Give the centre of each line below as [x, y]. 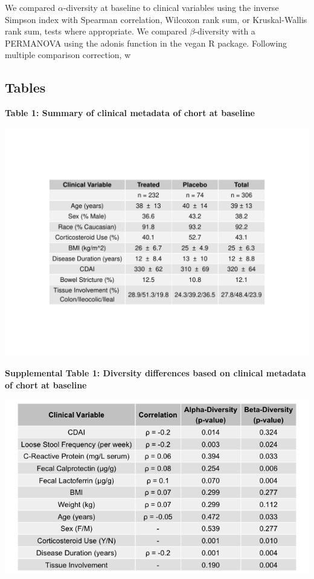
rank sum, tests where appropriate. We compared [96, 31]
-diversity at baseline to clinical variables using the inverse [171, 7]
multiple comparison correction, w [68, 55]
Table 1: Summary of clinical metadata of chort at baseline [130, 113]
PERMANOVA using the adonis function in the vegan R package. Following [146, 43]
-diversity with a [225, 31]
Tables [25, 87]
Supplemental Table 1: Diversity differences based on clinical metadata [155, 373]
